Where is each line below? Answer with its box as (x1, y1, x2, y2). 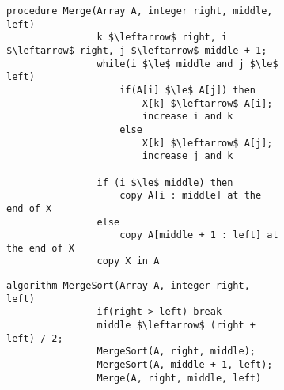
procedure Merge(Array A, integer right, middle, (6, 6, 273, 17)
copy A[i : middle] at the (119, 190, 262, 202)
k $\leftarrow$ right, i (97, 32, 228, 44)
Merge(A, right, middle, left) (97, 372, 262, 384)
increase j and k (142, 150, 233, 162)
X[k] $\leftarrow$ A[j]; (142, 137, 273, 149)
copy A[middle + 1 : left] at (119, 229, 278, 241)
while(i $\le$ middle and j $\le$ (97, 58, 278, 70)
